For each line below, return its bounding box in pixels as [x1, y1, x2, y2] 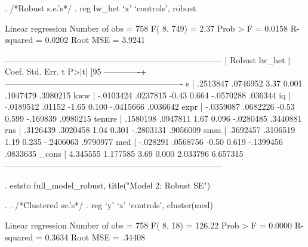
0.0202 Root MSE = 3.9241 [45, 33, 146, 46]
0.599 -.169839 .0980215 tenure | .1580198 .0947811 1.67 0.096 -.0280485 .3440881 [5, 112, 302, 124]
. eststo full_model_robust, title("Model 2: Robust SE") [5, 178, 211, 191]
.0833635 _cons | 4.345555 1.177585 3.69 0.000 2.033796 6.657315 [5, 147, 244, 159]
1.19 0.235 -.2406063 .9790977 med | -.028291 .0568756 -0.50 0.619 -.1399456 [5, 135, 283, 147]
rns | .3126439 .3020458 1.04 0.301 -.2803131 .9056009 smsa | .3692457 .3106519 [5, 123, 295, 136]
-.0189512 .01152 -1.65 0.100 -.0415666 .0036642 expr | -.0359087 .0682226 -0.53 [5, 100, 295, 113]
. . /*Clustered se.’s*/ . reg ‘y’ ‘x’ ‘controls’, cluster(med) [5, 199, 213, 211]
